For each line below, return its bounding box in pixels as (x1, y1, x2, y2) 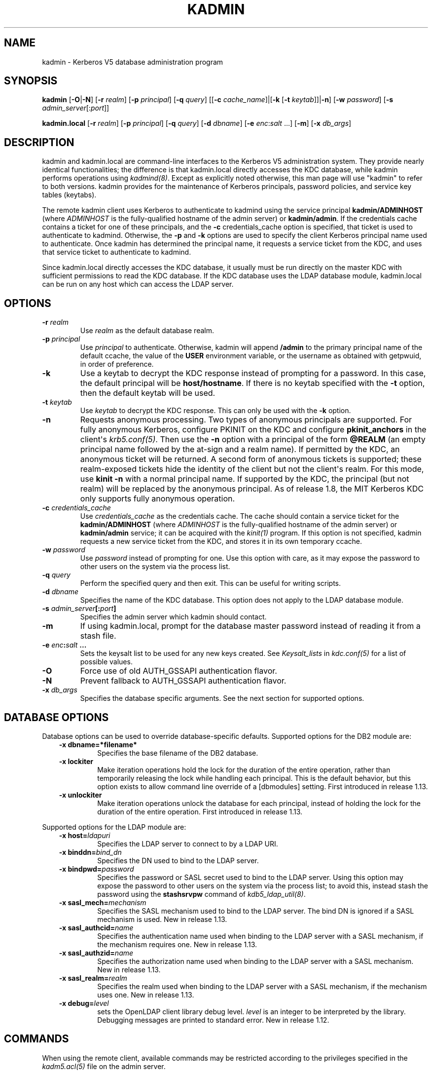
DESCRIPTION (4, 136, 74, 149)
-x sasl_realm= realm (59, 973, 127, 982)
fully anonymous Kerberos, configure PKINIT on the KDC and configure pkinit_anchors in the (80, 424, 427, 435)
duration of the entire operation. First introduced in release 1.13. (97, 807, 303, 816)
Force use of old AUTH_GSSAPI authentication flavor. (80, 666, 277, 676)
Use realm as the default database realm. (80, 326, 215, 335)
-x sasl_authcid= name (59, 923, 134, 932)
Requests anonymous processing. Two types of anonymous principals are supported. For (80, 415, 412, 425)
